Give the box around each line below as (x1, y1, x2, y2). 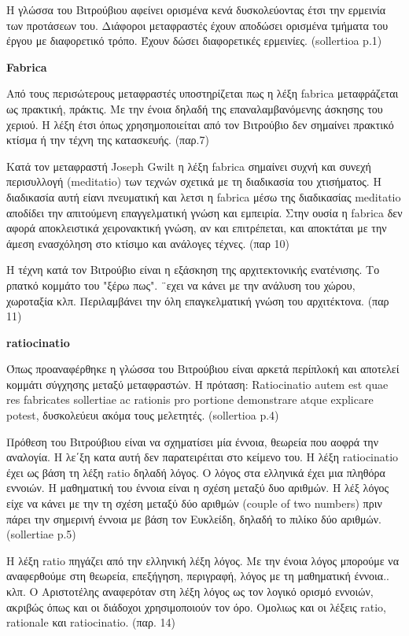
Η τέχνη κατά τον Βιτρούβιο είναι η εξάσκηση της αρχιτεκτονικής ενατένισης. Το (6, 261, 380, 278)
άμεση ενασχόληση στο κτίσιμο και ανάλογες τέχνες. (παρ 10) (6, 235, 290, 251)
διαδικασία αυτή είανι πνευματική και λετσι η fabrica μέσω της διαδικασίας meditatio (6, 188, 401, 205)
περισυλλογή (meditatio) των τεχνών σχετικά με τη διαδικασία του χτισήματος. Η (6, 173, 381, 190)
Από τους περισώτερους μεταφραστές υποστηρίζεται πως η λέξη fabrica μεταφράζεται (6, 85, 399, 102)
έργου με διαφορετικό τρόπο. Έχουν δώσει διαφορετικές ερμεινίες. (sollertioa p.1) (6, 32, 382, 49)
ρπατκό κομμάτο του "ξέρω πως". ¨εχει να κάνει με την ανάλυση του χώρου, (6, 276, 356, 293)
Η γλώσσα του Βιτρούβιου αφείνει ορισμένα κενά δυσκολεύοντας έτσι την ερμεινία (6, 2, 386, 17)
